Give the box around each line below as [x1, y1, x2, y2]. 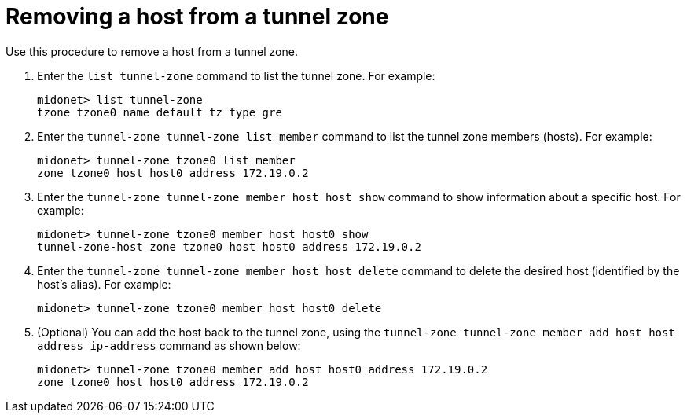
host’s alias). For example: [37, 277, 171, 291]
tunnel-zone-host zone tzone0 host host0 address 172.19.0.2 [37, 240, 421, 253]
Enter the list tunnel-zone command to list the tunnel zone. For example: [37, 68, 435, 83]
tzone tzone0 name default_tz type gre [37, 105, 282, 119]
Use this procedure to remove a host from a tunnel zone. [6, 44, 298, 58]
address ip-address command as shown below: [37, 338, 301, 352]
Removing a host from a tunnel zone [6, 3, 389, 30]
